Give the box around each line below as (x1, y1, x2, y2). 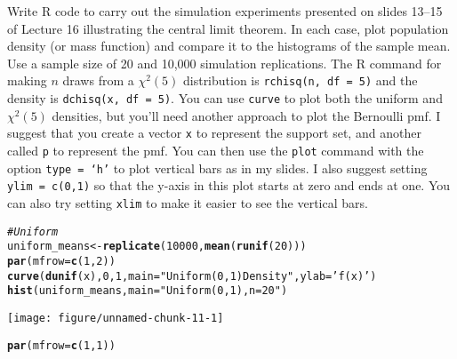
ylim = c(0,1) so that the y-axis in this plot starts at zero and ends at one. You (7, 176, 451, 195)
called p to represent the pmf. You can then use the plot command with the (7, 140, 424, 159)
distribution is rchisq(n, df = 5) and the (182, 71, 418, 90)
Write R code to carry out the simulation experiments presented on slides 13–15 (7, 2, 443, 20)
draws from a (62, 71, 134, 90)
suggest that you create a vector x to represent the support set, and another (7, 124, 421, 142)
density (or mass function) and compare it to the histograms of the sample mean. (7, 36, 451, 55)
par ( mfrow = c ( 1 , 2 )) (7, 254, 116, 267)
